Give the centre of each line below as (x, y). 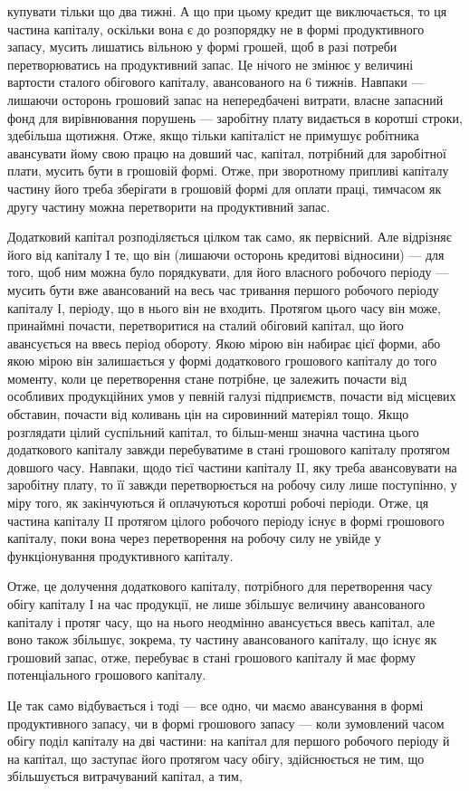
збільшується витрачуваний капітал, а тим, (125, 776)
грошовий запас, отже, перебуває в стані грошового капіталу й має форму (211, 657)
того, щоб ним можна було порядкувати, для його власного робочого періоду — (228, 272)
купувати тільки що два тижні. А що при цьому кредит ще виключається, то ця (227, 11)
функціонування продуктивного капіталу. (120, 555)
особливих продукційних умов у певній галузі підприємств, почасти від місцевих (232, 396)
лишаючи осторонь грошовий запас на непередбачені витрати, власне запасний (225, 99)
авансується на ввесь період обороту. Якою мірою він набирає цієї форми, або (224, 343)
